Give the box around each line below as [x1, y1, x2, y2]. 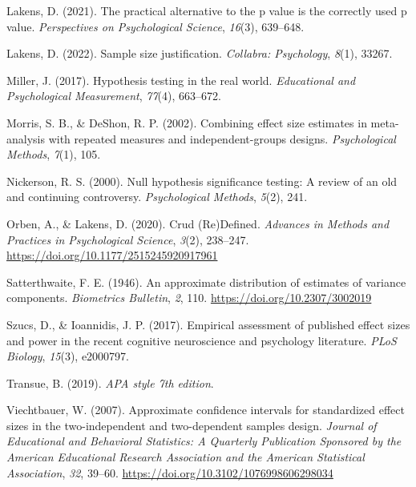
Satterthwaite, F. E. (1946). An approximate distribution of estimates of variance [6, 273, 406, 290]
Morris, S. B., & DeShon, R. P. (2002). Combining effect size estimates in [6, 114, 367, 131]
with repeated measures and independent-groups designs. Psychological [48, 130, 396, 147]
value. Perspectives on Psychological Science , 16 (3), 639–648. [6, 18, 305, 34]
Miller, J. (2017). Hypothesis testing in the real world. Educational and [6, 71, 356, 88]
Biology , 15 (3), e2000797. [6, 348, 130, 364]
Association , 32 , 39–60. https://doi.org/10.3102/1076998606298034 [6, 464, 333, 481]
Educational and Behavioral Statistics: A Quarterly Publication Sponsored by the [6, 433, 402, 449]
